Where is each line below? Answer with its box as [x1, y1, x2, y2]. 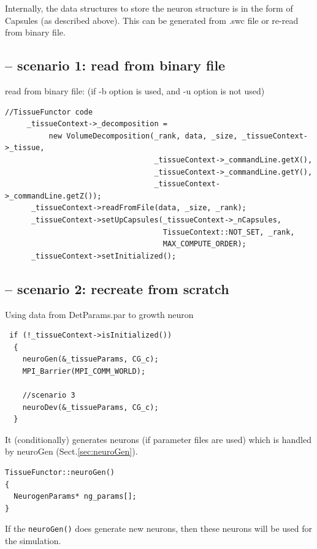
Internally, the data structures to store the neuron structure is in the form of [5, 2, 293, 14]
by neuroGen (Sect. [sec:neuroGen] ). [5, 445, 138, 458]
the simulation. [5, 534, 61, 547]
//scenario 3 [22, 391, 75, 400]
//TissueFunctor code [5, 107, 93, 116]
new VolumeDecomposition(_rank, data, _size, [48, 131, 238, 140]
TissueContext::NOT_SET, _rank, [162, 227, 295, 237]
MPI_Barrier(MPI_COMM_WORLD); [22, 366, 146, 376]
